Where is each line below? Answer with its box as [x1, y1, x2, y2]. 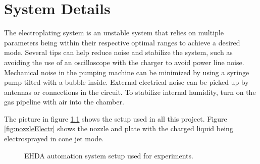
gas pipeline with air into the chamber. [4, 96, 124, 107]
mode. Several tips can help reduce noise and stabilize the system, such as [4, 47, 233, 58]
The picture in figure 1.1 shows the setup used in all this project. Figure [4, 113, 227, 124]
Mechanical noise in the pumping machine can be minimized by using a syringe [4, 67, 249, 77]
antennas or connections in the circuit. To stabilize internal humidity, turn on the [4, 86, 256, 97]
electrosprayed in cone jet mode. [4, 133, 104, 144]
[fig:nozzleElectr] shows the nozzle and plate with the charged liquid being [4, 123, 233, 134]
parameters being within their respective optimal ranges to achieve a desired [4, 37, 240, 47]
